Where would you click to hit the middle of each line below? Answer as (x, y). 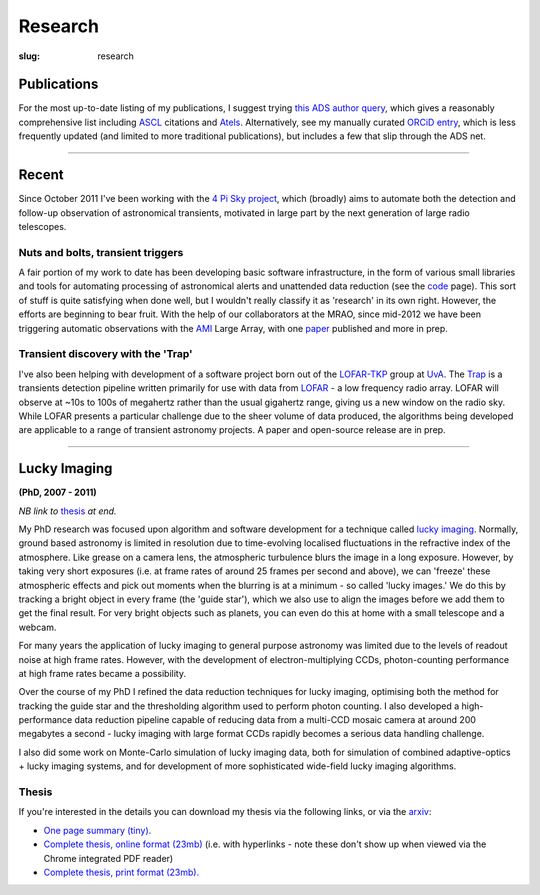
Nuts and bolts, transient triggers (101, 252)
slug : (29, 56)
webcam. (37, 627)
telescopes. (42, 226)
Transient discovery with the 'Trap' (105, 354)
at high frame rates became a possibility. (102, 673)
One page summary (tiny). (97, 830)
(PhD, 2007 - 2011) (57, 492)
